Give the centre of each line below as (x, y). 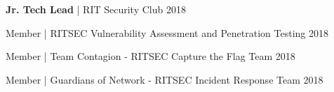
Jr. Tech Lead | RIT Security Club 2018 (96, 9)
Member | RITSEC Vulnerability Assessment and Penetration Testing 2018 (167, 32)
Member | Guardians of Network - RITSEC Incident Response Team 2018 (165, 79)
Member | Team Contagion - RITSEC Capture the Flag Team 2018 (151, 56)
